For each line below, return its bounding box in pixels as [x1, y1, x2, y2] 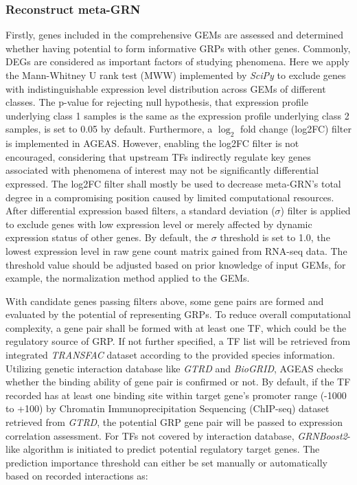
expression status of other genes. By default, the [5, 230, 209, 245]
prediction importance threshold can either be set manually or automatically [5, 455, 327, 469]
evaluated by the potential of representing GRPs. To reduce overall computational [5, 307, 351, 322]
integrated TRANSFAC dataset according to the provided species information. [5, 348, 336, 362]
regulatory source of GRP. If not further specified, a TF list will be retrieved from [5, 334, 351, 348]
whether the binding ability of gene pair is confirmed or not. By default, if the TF [5, 374, 351, 389]
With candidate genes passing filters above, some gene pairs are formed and [5, 293, 324, 308]
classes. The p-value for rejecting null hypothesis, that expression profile [5, 95, 308, 109]
